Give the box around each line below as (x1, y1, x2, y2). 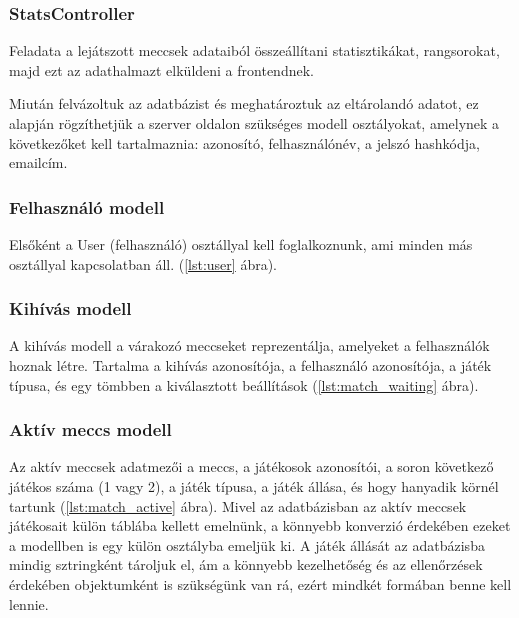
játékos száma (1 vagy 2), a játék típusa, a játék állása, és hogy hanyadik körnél (9, 476, 499, 496)
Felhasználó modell (9, 194, 165, 219)
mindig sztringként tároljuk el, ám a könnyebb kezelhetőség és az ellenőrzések (9, 554, 483, 575)
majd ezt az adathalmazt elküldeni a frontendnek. (9, 59, 314, 80)
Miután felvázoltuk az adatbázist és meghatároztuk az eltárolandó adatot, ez (9, 93, 479, 114)
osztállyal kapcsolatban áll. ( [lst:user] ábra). (9, 253, 277, 274)
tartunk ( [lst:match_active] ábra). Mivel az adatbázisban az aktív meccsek (9, 495, 467, 516)
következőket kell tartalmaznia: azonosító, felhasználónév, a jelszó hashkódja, (9, 132, 480, 153)
